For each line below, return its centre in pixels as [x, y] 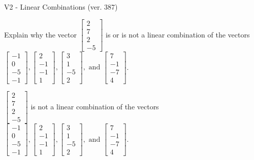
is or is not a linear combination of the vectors [178, 34]
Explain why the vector [40, 34]
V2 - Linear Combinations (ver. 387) [61, 7]
